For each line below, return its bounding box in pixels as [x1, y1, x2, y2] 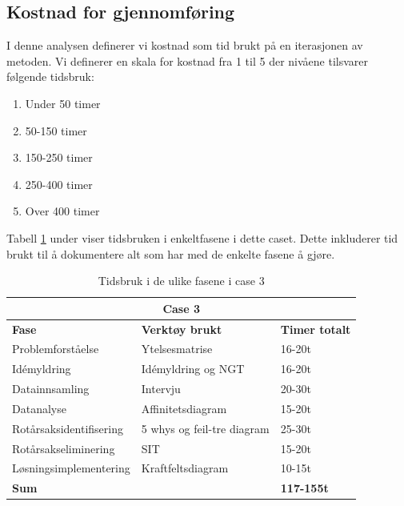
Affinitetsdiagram [141, 400, 227, 416]
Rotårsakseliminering [12, 440, 115, 456]
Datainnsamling [12, 380, 90, 397]
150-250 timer [25, 149, 93, 166]
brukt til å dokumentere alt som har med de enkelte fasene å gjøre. [6, 245, 335, 262]
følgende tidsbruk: [6, 68, 94, 85]
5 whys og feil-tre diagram [141, 420, 270, 436]
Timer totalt [280, 320, 351, 337]
